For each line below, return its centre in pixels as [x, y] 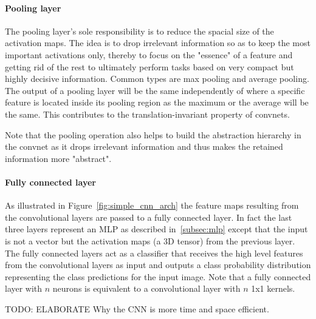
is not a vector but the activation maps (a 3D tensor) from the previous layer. [150, 240]
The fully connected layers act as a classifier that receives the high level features [154, 253]
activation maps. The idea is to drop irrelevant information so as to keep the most [158, 43]
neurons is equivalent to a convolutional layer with [146, 288]
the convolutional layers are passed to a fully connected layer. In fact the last [149, 217]
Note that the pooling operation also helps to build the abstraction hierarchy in [153, 134]
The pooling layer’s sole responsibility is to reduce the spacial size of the [139, 31]
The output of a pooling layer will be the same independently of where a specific [155, 90]
